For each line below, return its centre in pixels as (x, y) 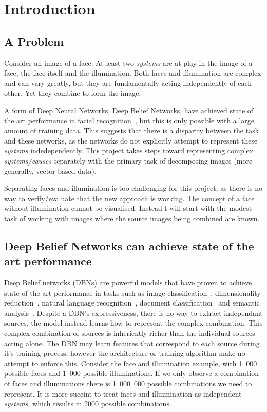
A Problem (34, 41)
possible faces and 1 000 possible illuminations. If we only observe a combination (132, 373)
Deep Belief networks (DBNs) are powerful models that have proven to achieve (128, 283)
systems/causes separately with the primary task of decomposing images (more (128, 160)
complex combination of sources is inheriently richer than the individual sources (130, 333)
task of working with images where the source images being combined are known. (132, 218)
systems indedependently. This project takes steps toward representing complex (129, 150)
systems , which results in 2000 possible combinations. (88, 404)
